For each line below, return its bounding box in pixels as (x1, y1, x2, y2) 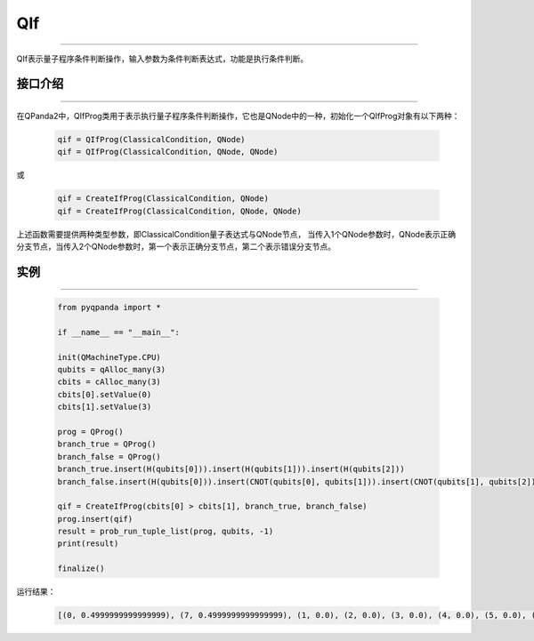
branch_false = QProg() (57, 452, 162, 461)
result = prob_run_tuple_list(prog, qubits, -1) (57, 526, 274, 537)
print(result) (57, 539, 119, 549)
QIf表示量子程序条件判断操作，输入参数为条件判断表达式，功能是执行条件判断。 (16, 53, 309, 64)
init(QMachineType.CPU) (57, 352, 162, 362)
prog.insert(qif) (57, 514, 133, 524)
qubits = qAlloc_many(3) (57, 365, 166, 375)
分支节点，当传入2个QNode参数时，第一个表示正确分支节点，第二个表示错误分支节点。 (16, 241, 336, 252)
